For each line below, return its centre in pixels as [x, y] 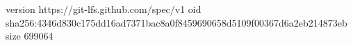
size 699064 [30, 36]
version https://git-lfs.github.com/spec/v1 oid [104, 9]
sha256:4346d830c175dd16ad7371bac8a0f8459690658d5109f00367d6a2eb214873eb [176, 22]
